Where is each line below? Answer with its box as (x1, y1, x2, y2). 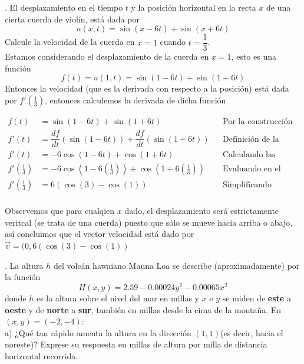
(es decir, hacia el (220, 326, 283, 339)
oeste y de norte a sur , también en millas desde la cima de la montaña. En (5, 303, 282, 316)
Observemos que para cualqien (5, 204, 115, 217)
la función (5, 271, 41, 283)
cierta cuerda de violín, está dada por (5, 12, 140, 25)
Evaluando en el (223, 165, 281, 174)
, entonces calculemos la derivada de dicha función (44, 94, 226, 106)
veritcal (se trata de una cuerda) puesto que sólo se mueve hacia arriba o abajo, (5, 216, 293, 228)
